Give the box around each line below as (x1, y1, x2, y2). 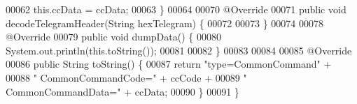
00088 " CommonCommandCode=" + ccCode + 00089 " (6, 70, 247, 84)
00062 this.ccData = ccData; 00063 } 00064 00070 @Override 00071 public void (6, 2, 346, 16)
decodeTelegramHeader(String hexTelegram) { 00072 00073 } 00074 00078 (6, 15, 323, 30)
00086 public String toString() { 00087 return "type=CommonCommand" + (6, 57, 332, 71)
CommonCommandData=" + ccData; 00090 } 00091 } (6, 84, 239, 98)
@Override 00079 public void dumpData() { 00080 (6, 29, 221, 44)
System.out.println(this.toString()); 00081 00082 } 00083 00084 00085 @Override (6, 43, 352, 57)
